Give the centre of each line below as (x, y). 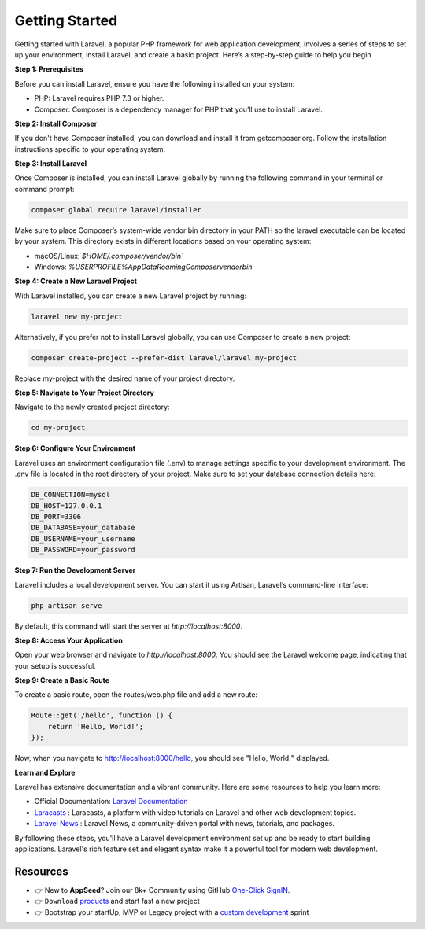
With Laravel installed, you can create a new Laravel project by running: (131, 296)
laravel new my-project (77, 316)
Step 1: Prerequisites (49, 69)
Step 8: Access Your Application (69, 640)
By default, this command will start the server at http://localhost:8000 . (129, 626)
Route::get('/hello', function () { (102, 715)
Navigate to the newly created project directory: (92, 407)
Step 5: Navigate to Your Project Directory (85, 393)
